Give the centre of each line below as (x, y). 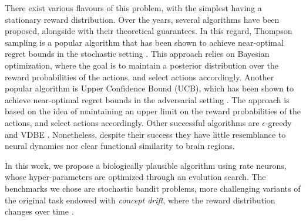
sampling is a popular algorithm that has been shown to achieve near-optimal (144, 42)
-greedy (278, 122)
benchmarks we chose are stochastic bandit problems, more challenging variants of (153, 188)
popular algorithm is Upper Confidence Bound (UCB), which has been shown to (149, 88)
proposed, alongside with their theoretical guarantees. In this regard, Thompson (149, 31)
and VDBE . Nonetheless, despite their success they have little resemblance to (145, 134)
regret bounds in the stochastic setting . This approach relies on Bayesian (137, 54)
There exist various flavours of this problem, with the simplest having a (133, 8)
